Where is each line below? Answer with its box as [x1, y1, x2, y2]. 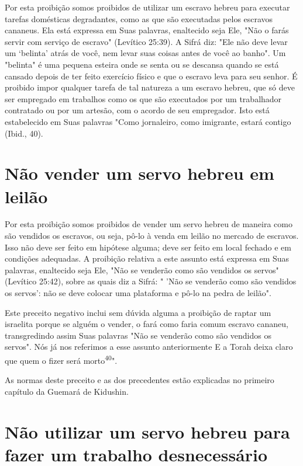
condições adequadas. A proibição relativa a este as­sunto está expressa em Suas [5, 252, 290, 265]
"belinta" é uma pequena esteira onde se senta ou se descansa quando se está [5, 58, 279, 70]
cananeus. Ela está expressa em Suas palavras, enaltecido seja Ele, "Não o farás [5, 24, 289, 36]
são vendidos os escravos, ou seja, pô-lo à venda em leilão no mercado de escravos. [5, 229, 299, 242]
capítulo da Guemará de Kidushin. [5, 385, 129, 397]
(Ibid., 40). [5, 127, 43, 139]
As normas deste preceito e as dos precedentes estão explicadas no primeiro [5, 374, 274, 386]
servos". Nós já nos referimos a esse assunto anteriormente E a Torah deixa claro [5, 340, 293, 353]
